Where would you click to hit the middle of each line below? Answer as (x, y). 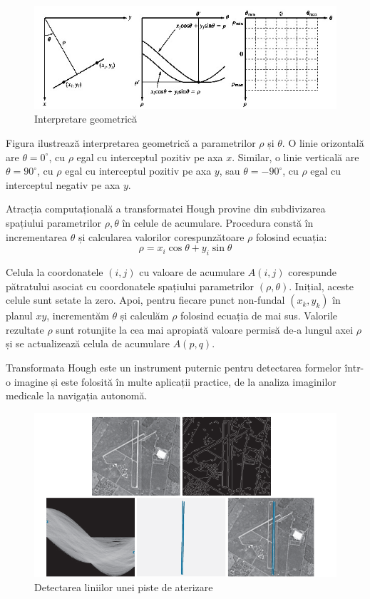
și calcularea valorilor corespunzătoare (161, 236)
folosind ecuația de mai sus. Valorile (259, 316)
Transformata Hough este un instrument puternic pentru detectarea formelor (174, 367)
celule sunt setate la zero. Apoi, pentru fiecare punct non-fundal (145, 300)
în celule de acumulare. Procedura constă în (218, 223)
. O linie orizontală (323, 143)
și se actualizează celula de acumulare (88, 343)
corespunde (312, 272)
